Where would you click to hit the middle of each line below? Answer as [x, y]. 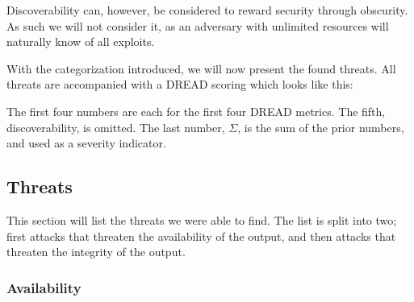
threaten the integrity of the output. [96, 252]
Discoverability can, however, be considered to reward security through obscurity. [207, 10]
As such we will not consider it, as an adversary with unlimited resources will [198, 25]
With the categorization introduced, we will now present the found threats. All [201, 68]
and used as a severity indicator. [86, 143]
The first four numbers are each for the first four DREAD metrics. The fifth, [196, 111]
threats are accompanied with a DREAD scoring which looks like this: [180, 84]
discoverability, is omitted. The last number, [116, 127]
